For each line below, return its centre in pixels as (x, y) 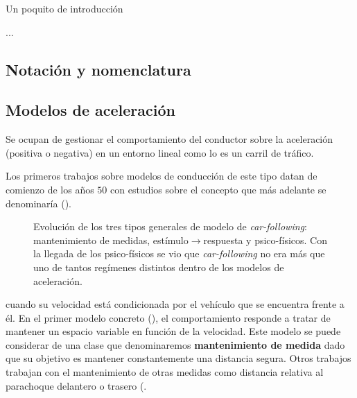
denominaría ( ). (38, 203)
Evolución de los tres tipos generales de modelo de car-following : (170, 226)
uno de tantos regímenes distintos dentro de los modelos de (159, 267)
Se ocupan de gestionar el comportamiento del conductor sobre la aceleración (169, 139)
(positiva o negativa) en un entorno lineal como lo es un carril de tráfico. (160, 152)
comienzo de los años (50, 189)
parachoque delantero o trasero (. (76, 385)
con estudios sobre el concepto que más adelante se (218, 189)
